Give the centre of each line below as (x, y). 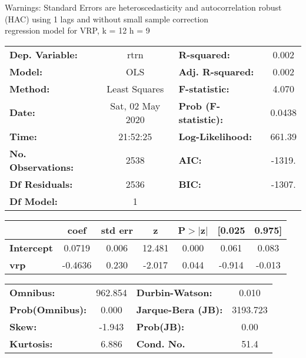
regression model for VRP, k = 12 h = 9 (77, 30)
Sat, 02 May (135, 105)
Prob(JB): (160, 326)
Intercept (31, 247)
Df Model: (34, 201)
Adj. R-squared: (216, 71)
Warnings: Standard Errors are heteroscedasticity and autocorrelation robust (143, 7)
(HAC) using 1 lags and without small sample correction (107, 19)
